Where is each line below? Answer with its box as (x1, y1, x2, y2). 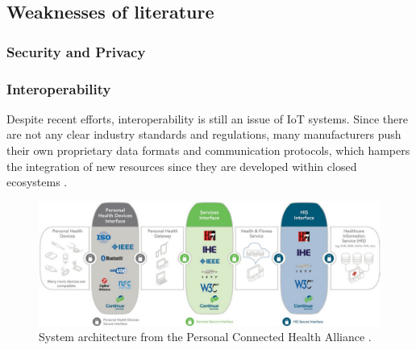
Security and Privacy (6, 41, 146, 61)
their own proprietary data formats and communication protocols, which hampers (6, 142, 410, 159)
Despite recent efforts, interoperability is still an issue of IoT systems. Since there (6, 110, 409, 127)
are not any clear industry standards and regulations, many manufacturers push (6, 126, 401, 143)
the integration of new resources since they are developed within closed (6, 157, 357, 174)
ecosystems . (6, 173, 68, 190)
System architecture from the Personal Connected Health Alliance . (39, 328, 372, 345)
